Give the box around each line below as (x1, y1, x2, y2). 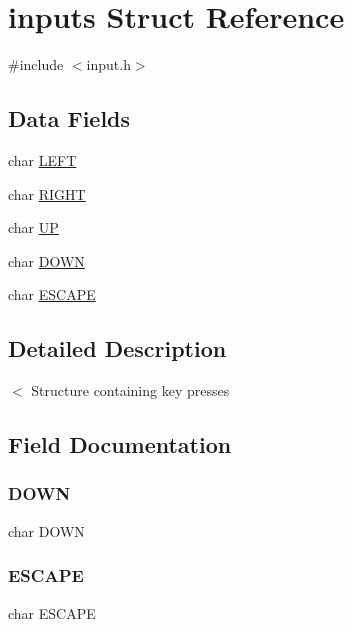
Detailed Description (8, 333, 227, 364)
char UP (8, 217, 59, 238)
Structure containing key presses (31, 380, 230, 401)
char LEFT (8, 149, 77, 170)
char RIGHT (8, 183, 86, 204)
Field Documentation (8, 429, 232, 460)
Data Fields (8, 103, 131, 134)
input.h (86, 54, 131, 75)
